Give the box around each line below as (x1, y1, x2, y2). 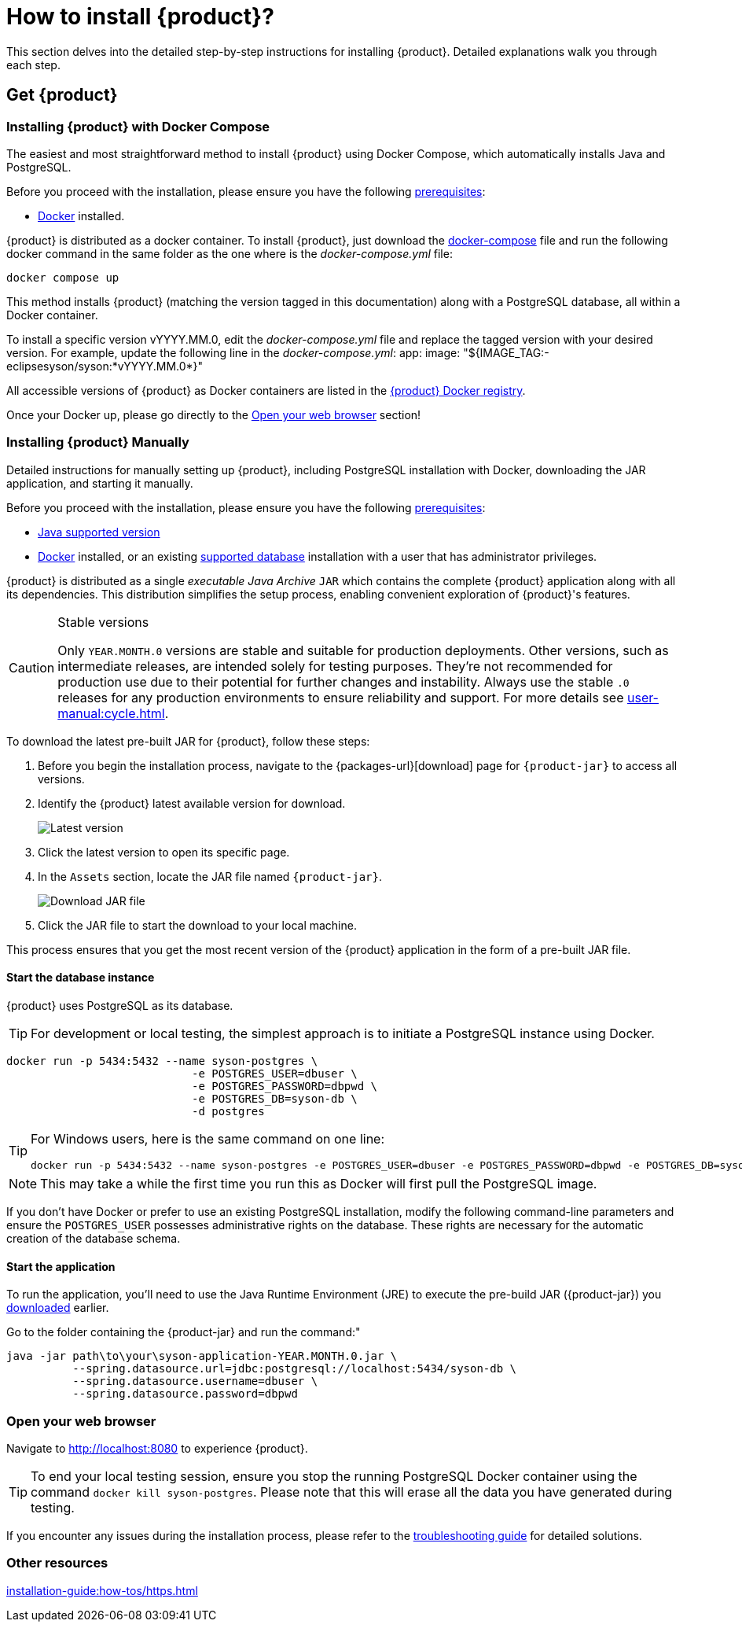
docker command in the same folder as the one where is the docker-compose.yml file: (6, 246, 453, 260)
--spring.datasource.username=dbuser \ (72, 1375, 318, 1388)
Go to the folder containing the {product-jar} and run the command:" (6, 1325, 361, 1339)
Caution (9, 659, 55, 676)
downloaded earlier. (6, 1301, 109, 1315)
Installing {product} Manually (6, 434, 189, 451)
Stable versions (57, 613, 149, 630)
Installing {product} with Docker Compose (6, 118, 270, 134)
